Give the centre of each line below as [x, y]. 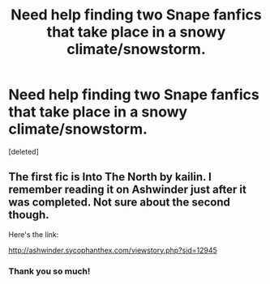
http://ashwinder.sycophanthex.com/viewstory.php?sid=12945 [113, 250]
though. [29, 215]
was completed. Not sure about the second [120, 203]
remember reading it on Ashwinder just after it [128, 190]
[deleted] [24, 151]
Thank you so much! [49, 271]
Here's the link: [34, 234]
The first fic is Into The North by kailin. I [110, 177]
